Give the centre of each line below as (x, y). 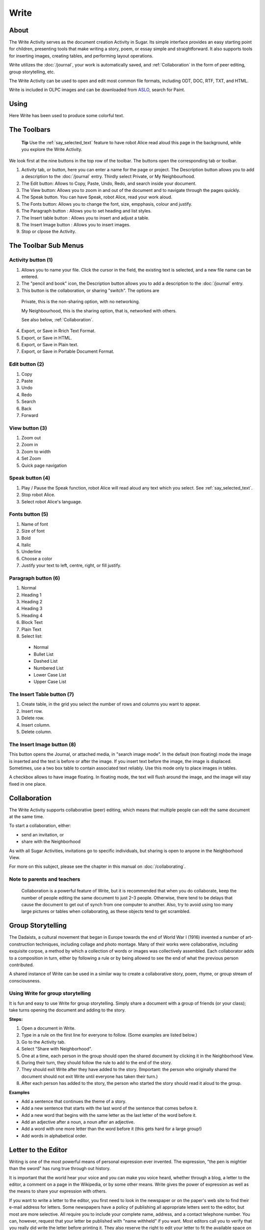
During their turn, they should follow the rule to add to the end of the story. (97, 1062)
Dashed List (46, 661)
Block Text (32, 622)
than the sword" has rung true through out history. (60, 1168)
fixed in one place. (28, 784)
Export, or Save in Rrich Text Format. (58, 331)
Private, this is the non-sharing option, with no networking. (80, 302)
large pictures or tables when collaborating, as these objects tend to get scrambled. (106, 911)
